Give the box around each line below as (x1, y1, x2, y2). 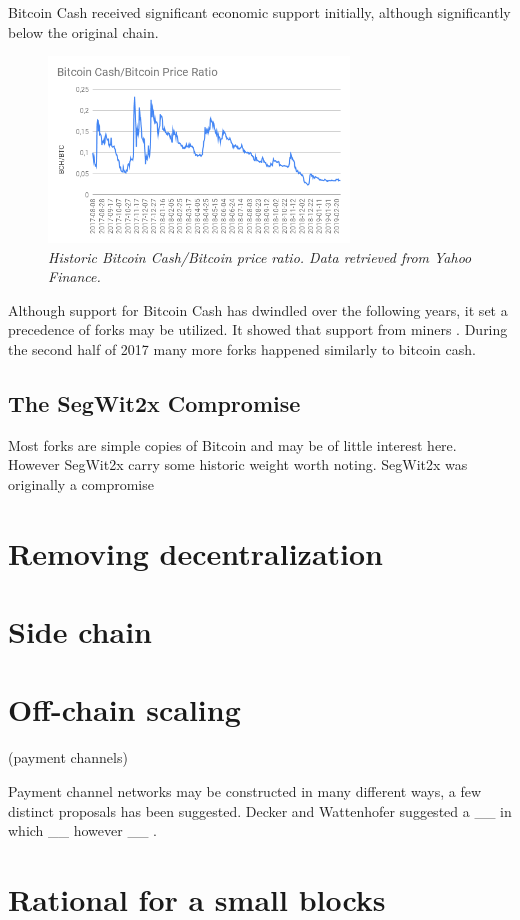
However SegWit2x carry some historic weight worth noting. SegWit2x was (8, 454, 468, 475)
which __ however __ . (8, 820, 157, 841)
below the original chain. (8, 21, 159, 42)
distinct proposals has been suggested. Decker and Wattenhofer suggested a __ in (8, 800, 512, 821)
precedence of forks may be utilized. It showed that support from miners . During (8, 319, 508, 340)
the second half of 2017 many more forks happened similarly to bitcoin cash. (8, 338, 476, 359)
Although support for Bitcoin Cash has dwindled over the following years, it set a (8, 299, 508, 320)
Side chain (8, 611, 152, 652)
